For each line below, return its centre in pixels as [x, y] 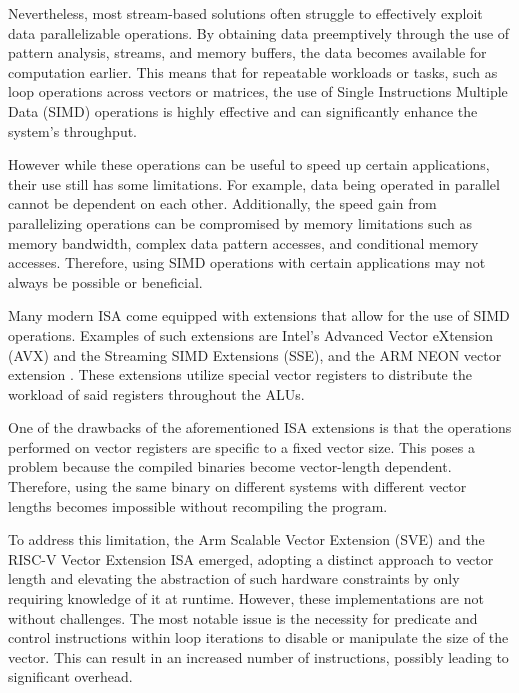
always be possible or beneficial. [105, 281]
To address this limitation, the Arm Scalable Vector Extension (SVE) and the [246, 539]
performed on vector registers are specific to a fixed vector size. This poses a [242, 446]
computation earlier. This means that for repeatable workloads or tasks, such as [253, 71]
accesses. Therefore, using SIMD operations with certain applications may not [247, 262]
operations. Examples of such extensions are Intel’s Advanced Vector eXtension [250, 334]
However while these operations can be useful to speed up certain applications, [249, 164]
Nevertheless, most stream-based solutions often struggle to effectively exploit [245, 13]
